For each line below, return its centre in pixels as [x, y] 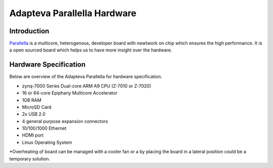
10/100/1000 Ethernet [44, 128]
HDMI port [33, 135]
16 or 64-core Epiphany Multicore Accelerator [70, 93]
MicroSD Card [37, 107]
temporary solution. [30, 158]
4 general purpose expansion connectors [65, 121]
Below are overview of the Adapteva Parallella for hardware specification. [86, 77]
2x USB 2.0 [34, 114]
